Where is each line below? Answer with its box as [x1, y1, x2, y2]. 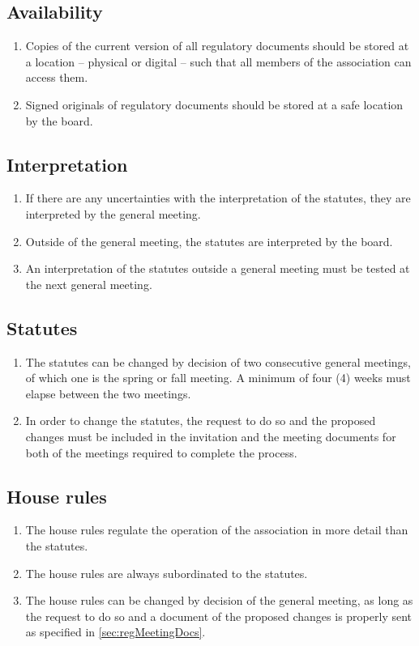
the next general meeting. [25, 275, 152, 292]
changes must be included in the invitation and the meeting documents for [25, 427, 396, 444]
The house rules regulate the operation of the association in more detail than [25, 521, 408, 538]
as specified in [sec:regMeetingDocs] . [25, 623, 206, 640]
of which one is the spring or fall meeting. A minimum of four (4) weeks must [25, 369, 411, 386]
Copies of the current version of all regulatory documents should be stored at [25, 37, 409, 54]
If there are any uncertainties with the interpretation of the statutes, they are [25, 189, 411, 206]
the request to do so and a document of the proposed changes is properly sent [25, 607, 413, 624]
